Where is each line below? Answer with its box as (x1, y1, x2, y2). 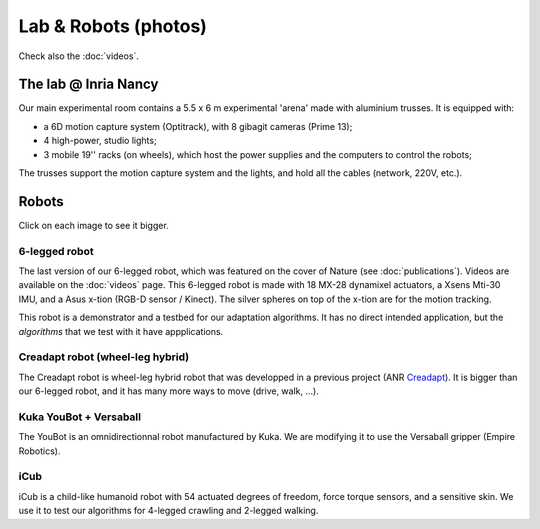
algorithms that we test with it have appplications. (18, 325, 224, 337)
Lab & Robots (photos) (18, 15, 207, 37)
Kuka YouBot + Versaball (18, 410, 142, 424)
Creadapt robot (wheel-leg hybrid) (18, 350, 190, 364)
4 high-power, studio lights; (43, 135, 157, 147)
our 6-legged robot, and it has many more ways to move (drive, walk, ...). (18, 385, 319, 397)
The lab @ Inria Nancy (18, 76, 159, 93)
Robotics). (18, 445, 61, 457)
